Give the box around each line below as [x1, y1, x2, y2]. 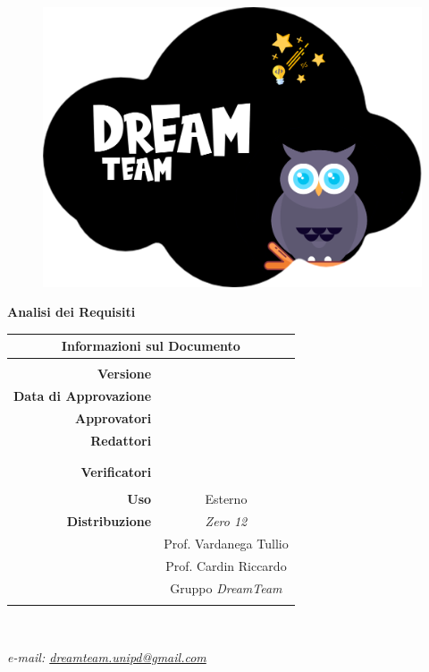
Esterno [205, 489, 248, 508]
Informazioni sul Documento [61, 336, 240, 355]
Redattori [90, 430, 152, 449]
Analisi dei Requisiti [7, 302, 136, 321]
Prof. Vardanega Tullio [164, 534, 289, 553]
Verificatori [80, 463, 152, 481]
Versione [97, 364, 152, 383]
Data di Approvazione [13, 387, 152, 405]
